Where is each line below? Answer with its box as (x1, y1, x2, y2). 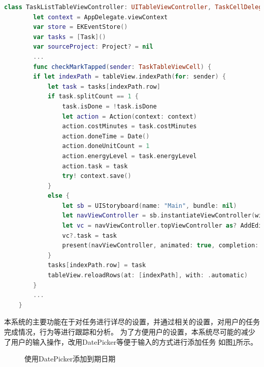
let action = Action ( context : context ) (62, 113, 197, 120)
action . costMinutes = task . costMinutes (62, 123, 197, 130)
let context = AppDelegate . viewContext (33, 13, 168, 21)
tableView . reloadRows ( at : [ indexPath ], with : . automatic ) (47, 272, 248, 279)
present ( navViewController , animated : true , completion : (62, 242, 259, 249)
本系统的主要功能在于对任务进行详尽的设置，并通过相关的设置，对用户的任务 (4, 316, 260, 327)
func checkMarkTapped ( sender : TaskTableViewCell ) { (33, 63, 212, 70)
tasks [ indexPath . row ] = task (47, 262, 146, 269)
